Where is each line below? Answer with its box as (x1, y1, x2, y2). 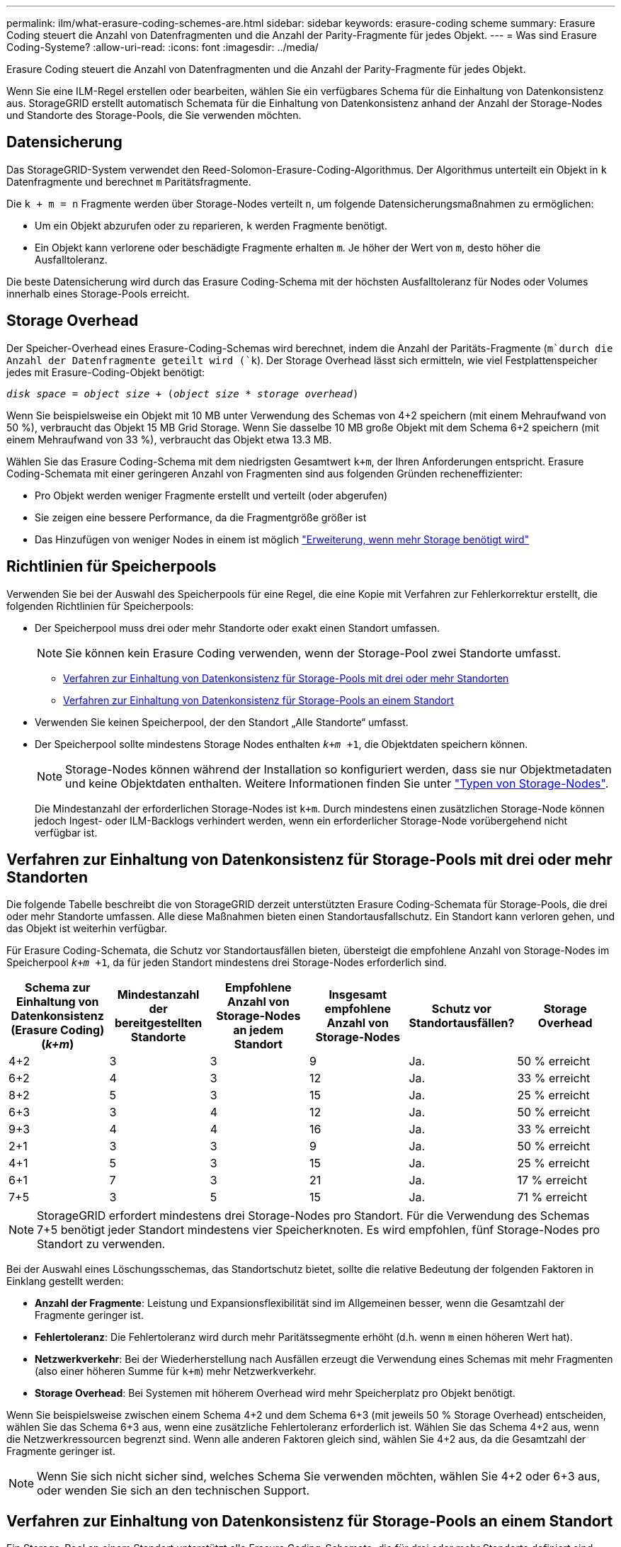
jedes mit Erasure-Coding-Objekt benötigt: (6, 365, 205, 378)
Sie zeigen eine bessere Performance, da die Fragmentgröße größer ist (35, 511, 367, 523)
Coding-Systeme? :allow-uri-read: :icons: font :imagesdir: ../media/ (6, 41, 319, 53)
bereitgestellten (114, 1016, 203, 1031)
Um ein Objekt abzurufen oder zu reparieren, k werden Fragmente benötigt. (35, 219, 387, 232)
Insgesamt (329, 987, 387, 1002)
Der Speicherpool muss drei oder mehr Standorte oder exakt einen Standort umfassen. (35, 621, 440, 634)
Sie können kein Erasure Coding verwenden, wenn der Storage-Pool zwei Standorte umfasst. (65, 645, 562, 660)
